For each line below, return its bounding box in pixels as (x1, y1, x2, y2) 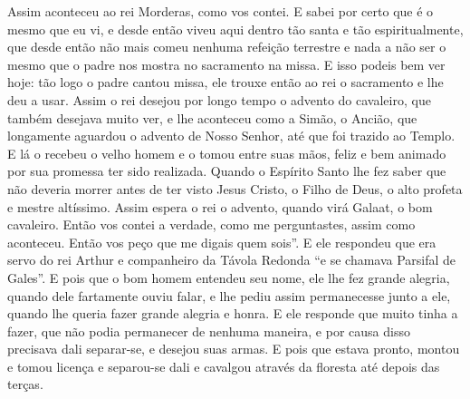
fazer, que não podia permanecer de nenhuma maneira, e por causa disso (7, 321, 410, 340)
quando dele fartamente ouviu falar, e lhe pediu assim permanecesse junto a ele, (7, 286, 451, 305)
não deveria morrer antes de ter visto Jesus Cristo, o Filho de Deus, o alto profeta (7, 179, 463, 198)
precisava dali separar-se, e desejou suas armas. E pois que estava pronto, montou (7, 339, 460, 358)
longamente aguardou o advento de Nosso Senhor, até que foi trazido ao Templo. (7, 126, 456, 145)
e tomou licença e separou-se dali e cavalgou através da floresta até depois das (7, 356, 440, 375)
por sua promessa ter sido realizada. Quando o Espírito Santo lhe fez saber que (7, 161, 446, 180)
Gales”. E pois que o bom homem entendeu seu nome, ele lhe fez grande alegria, (7, 268, 450, 287)
